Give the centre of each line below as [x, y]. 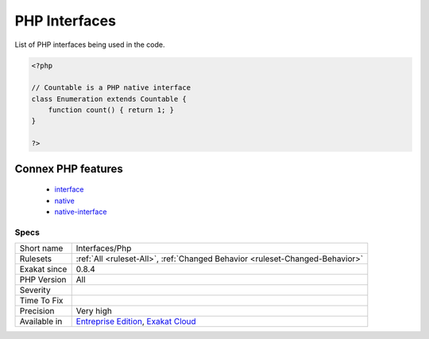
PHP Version [43, 280]
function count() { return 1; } [111, 110]
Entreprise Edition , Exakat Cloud [136, 321]
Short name [41, 248]
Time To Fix [41, 301]
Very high [94, 311]
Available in [41, 321]
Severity [35, 290]
